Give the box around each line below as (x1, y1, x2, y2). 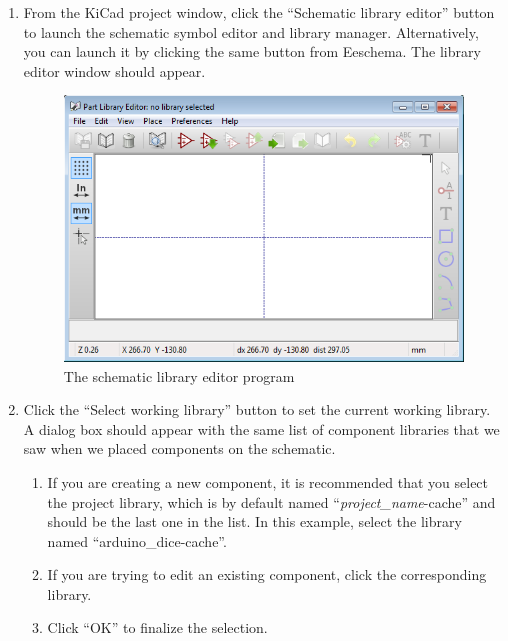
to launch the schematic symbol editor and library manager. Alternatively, (23, 21, 479, 42)
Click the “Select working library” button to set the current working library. (23, 399, 491, 420)
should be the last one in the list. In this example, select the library (47, 511, 462, 532)
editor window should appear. (23, 60, 206, 81)
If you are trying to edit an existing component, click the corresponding (47, 564, 487, 585)
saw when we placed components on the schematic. (23, 438, 336, 459)
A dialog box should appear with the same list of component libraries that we (23, 418, 500, 439)
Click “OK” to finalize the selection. (47, 617, 268, 638)
